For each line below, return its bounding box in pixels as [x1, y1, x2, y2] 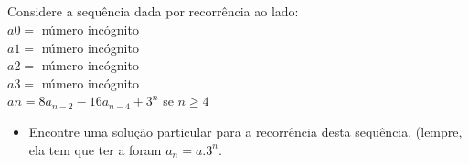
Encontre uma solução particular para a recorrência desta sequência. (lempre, [28, 121, 463, 140]
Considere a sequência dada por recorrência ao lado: [7, 2, 299, 21]
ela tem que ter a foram [28, 139, 162, 159]
